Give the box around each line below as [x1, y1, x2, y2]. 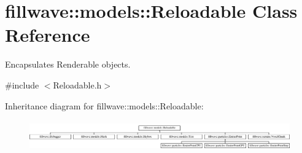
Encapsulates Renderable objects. [5, 58, 131, 71]
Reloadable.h [53, 78, 102, 91]
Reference [5, 22, 90, 47]
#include [5, 78, 39, 91]
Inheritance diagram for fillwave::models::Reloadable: [5, 99, 204, 112]
